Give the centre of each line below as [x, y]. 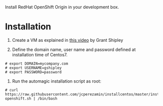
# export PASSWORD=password [33, 72]
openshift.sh [18, 98]
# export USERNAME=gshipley [33, 68]
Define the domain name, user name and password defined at [74, 49]
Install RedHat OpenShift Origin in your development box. [62, 7]
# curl [12, 90]
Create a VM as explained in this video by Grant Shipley [67, 40]
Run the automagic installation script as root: [57, 81]
